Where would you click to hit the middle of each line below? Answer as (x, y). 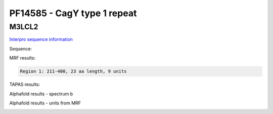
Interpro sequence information (41, 39)
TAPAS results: (25, 84)
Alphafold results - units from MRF (45, 103)
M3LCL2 (24, 27)
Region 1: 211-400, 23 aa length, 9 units (73, 71)
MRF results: (22, 58)
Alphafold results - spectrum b (41, 94)
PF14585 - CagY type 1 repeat (73, 13)
